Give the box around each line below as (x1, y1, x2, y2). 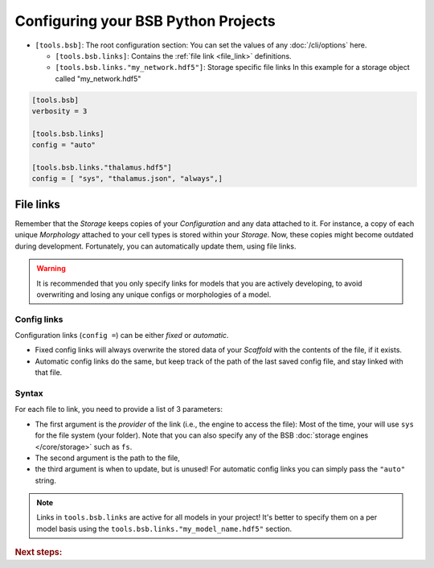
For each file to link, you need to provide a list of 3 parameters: (14, 405, 223, 414)
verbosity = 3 (31, 107, 88, 116)
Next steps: (14, 547, 63, 558)
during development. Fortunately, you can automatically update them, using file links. (14, 241, 297, 251)
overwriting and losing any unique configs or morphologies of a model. (36, 290, 272, 299)
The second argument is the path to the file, (35, 453, 181, 463)
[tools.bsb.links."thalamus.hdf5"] (31, 163, 172, 172)
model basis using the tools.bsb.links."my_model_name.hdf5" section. (36, 524, 293, 533)
